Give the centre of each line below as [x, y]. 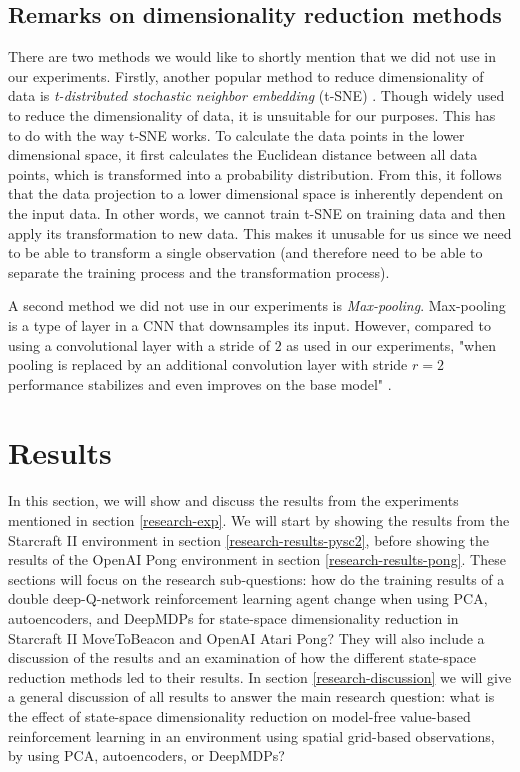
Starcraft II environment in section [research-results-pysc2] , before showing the [249, 539]
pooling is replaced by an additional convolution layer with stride [208, 364]
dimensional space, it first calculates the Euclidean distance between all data [243, 154]
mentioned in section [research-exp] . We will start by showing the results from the [259, 520]
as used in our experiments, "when [391, 344]
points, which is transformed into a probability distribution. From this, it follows [255, 173]
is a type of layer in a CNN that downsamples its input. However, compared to [249, 324]
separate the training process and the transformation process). [199, 271]
